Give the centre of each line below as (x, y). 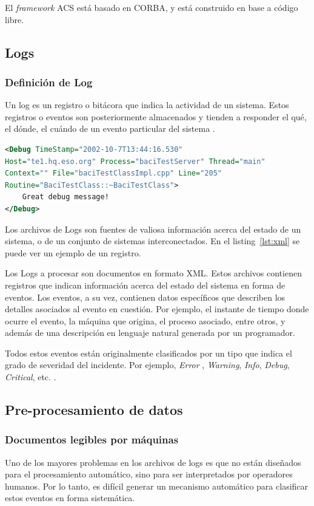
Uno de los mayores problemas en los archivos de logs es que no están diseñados (153, 462)
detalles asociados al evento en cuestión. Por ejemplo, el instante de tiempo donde (157, 309)
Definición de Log (49, 82)
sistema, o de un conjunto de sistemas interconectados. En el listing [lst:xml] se (152, 241)
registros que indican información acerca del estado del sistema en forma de (145, 285)
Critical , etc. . (31, 377)
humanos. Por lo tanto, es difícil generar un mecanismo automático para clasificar (157, 486)
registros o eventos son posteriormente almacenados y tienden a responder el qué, (156, 116)
